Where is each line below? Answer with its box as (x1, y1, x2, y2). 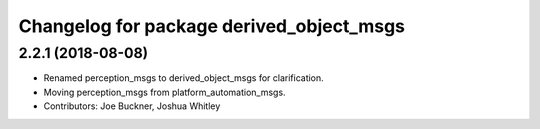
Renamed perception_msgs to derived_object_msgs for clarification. (43, 72, 324, 84)
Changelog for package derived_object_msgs (18, 15, 405, 37)
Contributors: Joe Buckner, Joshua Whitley (43, 100, 221, 112)
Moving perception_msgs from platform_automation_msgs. (43, 86, 286, 98)
